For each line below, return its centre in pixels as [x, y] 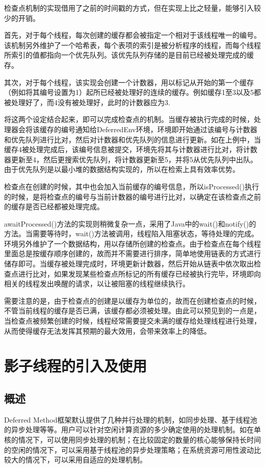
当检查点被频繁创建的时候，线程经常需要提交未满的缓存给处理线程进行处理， [132, 321]
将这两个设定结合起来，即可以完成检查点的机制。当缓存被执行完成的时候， [129, 119]
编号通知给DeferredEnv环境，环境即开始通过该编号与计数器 [159, 129]
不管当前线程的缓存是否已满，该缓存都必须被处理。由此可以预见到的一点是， [132, 311]
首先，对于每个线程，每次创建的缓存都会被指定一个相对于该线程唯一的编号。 [132, 35]
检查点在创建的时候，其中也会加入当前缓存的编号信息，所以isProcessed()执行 [132, 186]
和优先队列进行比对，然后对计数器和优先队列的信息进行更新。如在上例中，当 [132, 139]
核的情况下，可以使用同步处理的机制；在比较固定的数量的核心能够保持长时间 [132, 439]
